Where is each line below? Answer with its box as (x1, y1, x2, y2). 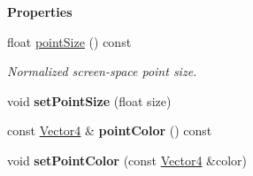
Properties (7, 3, 73, 20)
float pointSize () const (7, 32, 132, 50)
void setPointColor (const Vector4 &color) (7, 150, 248, 169)
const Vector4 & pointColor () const (7, 121, 212, 140)
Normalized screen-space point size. (7, 62, 197, 80)
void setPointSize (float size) (7, 91, 172, 110)
